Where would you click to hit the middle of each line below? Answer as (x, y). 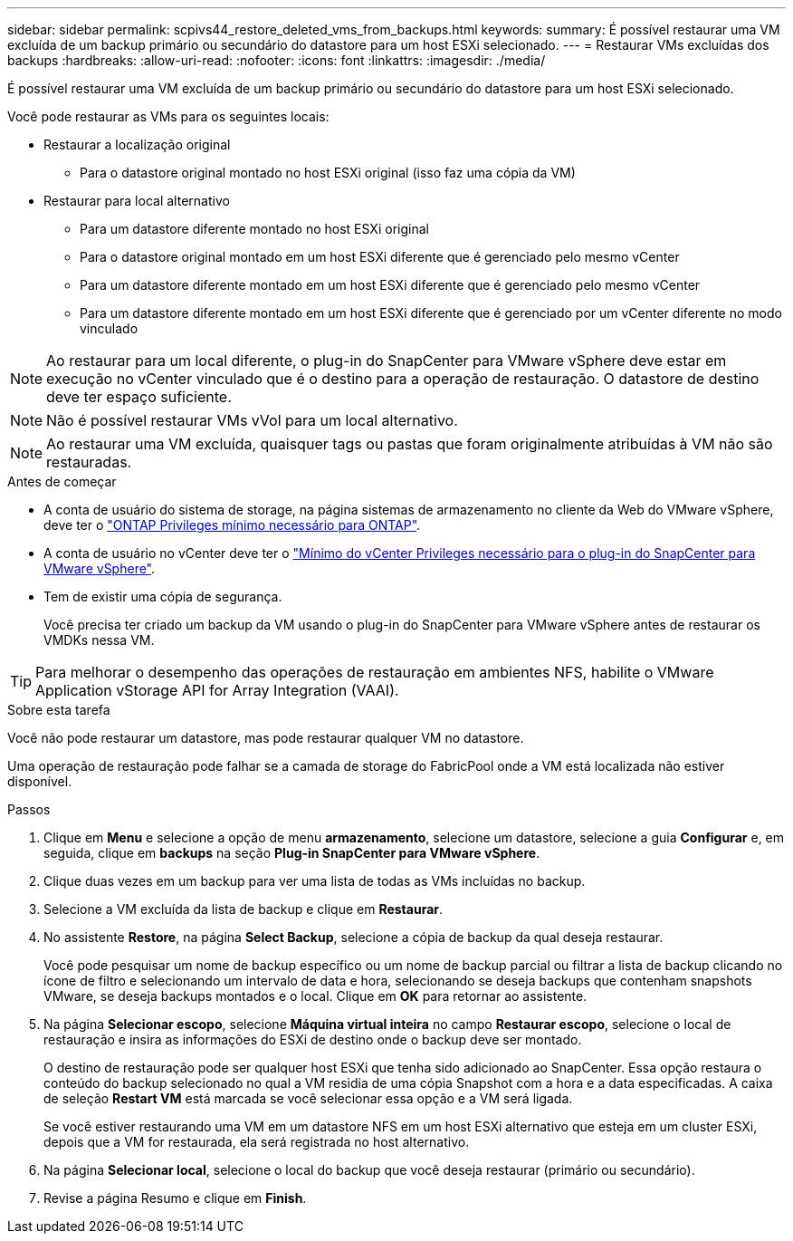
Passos (29, 809)
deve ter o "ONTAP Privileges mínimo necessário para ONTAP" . (232, 525)
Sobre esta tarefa (59, 710)
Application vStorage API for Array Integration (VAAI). (217, 690)
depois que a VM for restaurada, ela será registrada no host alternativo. (257, 1142)
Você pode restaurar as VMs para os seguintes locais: (168, 116)
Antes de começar (62, 481)
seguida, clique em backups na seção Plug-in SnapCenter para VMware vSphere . (292, 853)
